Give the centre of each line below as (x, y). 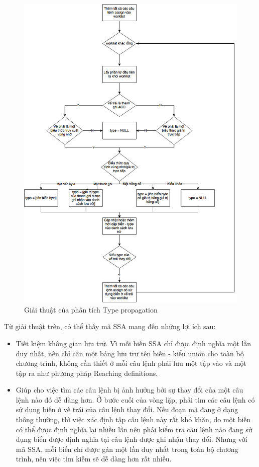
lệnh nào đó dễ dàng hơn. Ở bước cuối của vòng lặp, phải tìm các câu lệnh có (135, 399)
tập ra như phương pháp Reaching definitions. (87, 373)
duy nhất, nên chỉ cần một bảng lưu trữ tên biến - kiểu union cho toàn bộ (130, 353)
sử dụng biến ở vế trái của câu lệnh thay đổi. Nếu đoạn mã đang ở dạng (127, 409)
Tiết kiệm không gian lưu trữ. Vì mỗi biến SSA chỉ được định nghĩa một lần (134, 343)
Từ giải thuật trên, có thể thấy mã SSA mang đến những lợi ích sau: (110, 326)
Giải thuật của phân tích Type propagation (91, 309)
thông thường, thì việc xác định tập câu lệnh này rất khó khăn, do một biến (133, 419)
